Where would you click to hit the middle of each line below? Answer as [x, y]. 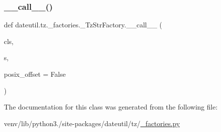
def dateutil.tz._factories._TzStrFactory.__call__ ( [83, 25]
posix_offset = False [35, 74]
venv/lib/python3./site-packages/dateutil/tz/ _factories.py [92, 123]
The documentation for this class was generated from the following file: [111, 107]
